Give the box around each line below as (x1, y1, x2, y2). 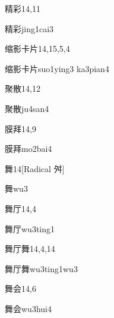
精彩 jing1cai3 (5, 22, 54, 35)
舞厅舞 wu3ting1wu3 (5, 262, 78, 275)
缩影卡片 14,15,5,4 (5, 42, 70, 55)
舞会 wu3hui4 (5, 302, 52, 314)
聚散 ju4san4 (5, 102, 49, 114)
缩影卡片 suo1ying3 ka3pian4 (5, 62, 109, 74)
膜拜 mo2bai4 (5, 142, 52, 155)
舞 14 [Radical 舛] (5, 162, 65, 174)
